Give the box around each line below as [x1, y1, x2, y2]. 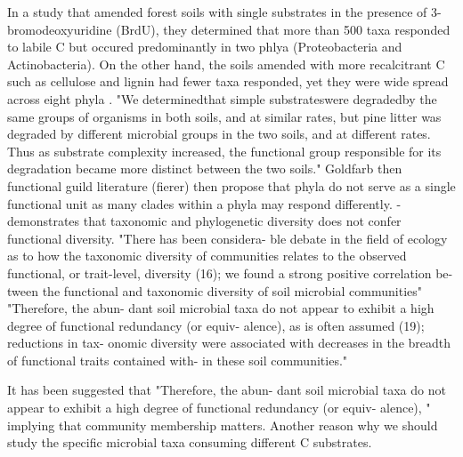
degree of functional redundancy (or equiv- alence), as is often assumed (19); [7, 316, 425, 334]
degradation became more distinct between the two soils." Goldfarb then [7, 159, 402, 178]
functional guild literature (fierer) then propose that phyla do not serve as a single [7, 176, 456, 195]
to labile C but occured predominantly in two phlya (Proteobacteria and [7, 37, 402, 56]
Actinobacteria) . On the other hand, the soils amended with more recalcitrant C [7, 54, 445, 73]
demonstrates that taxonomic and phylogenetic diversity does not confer [7, 212, 402, 230]
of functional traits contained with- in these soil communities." [7, 350, 348, 369]
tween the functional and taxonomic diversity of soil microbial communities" [7, 281, 422, 300]
